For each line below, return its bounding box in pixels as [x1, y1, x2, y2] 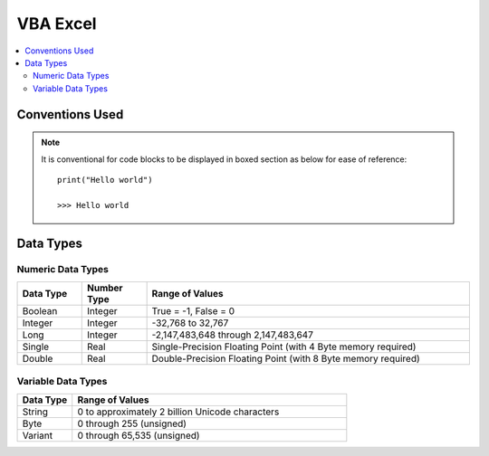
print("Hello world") [57, 175, 153, 185]
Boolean [22, 304, 58, 317]
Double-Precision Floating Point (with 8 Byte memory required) [151, 352, 420, 365]
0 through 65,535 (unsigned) [77, 429, 200, 442]
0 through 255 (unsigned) [77, 417, 187, 430]
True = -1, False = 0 [151, 304, 235, 317]
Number [86, 281, 123, 294]
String [22, 405, 49, 418]
